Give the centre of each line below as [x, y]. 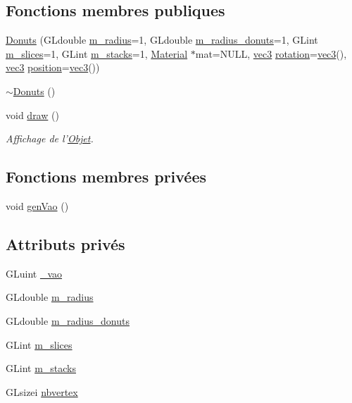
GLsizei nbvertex [42, 391]
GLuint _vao [34, 273]
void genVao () [37, 205]
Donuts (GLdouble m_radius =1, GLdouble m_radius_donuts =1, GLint [162, 40]
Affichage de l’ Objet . [50, 138]
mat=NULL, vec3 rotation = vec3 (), [271, 53]
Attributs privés [65, 243]
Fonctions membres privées [106, 176]
